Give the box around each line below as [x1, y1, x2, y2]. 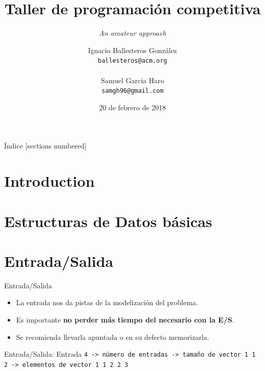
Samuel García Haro [101, 75, 164, 85]
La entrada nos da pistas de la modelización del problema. [16, 297, 198, 308]
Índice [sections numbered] [4, 140, 87, 151]
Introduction [4, 170, 95, 191]
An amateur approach [99, 28, 166, 38]
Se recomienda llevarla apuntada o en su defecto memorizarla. [16, 331, 209, 342]
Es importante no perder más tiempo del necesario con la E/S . [16, 314, 234, 325]
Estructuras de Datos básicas [4, 210, 213, 231]
